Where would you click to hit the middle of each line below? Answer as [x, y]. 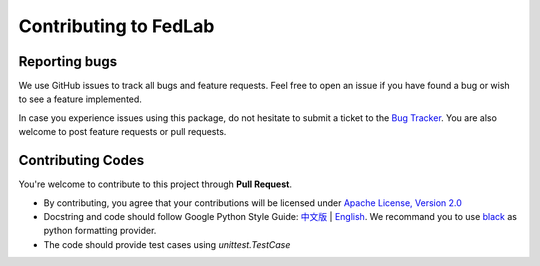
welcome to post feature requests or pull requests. [122, 132]
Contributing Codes [81, 160]
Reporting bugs [68, 61]
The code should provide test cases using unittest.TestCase [167, 244]
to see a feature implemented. [80, 99]
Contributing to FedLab [116, 26]
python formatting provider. [100, 231]
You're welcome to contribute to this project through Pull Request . [155, 184]
